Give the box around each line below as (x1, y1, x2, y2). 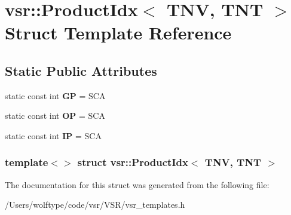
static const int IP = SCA (5, 129, 102, 142)
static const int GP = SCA (5, 89, 106, 102)
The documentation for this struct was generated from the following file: (5, 178, 269, 191)
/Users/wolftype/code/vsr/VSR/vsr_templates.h (5, 198, 185, 211)
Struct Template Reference (5, 20, 232, 45)
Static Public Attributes (5, 61, 157, 79)
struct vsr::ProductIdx (77, 155, 188, 170)
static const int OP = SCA (5, 109, 105, 122)
